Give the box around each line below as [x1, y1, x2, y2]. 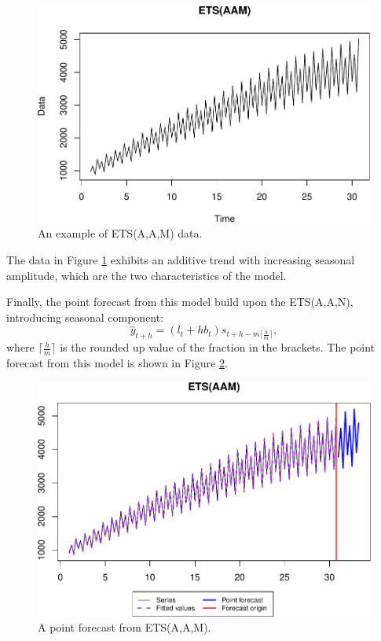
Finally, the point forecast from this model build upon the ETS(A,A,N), [6, 293, 354, 310]
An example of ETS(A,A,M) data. [38, 225, 203, 241]
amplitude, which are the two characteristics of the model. [6, 267, 287, 283]
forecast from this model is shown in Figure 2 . [6, 355, 228, 371]
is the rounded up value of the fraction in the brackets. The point [60, 339, 376, 355]
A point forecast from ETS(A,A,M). [38, 619, 211, 635]
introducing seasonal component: [6, 308, 164, 325]
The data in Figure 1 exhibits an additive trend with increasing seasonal [6, 252, 355, 268]
